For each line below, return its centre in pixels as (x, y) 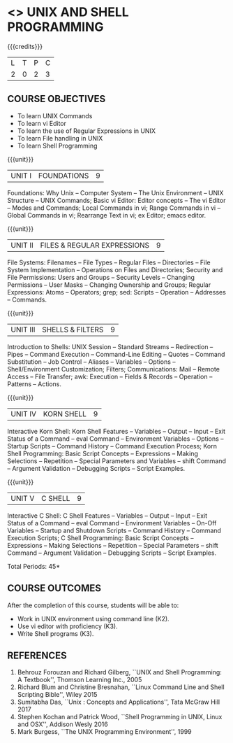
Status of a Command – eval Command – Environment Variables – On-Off (112, 523)
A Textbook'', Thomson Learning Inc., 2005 (80, 680)
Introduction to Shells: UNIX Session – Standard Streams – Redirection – (110, 346)
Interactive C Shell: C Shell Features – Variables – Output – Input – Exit (107, 516)
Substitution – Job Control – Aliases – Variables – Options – (91, 362)
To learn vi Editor (42, 123)
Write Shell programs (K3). (55, 633)
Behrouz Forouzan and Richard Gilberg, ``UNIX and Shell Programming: (119, 672)
